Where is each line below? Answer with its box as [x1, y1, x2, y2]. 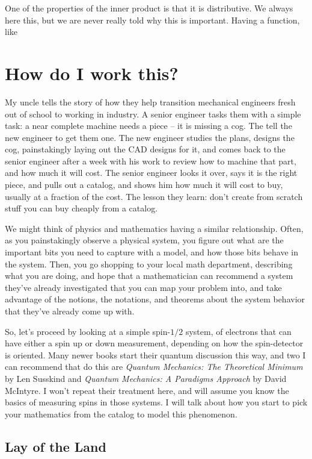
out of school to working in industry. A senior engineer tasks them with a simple [5, 107, 301, 120]
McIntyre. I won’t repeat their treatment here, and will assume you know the [5, 384, 289, 396]
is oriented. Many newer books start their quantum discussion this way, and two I [5, 348, 306, 361]
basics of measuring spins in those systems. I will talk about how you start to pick [5, 396, 308, 408]
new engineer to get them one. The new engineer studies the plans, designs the [5, 131, 295, 143]
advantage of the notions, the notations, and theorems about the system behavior [5, 293, 305, 305]
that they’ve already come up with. [5, 305, 135, 317]
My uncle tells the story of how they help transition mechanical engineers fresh [5, 95, 296, 108]
